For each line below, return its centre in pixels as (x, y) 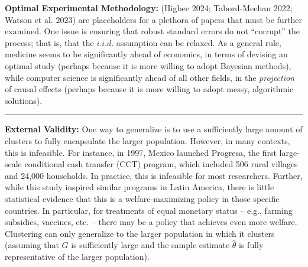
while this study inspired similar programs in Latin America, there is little (140, 187)
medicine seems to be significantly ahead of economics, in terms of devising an (146, 54)
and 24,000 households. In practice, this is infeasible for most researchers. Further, (154, 175)
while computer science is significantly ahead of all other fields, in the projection (150, 77)
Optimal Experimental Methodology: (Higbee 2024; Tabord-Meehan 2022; (149, 8)
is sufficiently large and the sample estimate (150, 245)
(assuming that (32, 245)
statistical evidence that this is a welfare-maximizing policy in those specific (142, 198)
